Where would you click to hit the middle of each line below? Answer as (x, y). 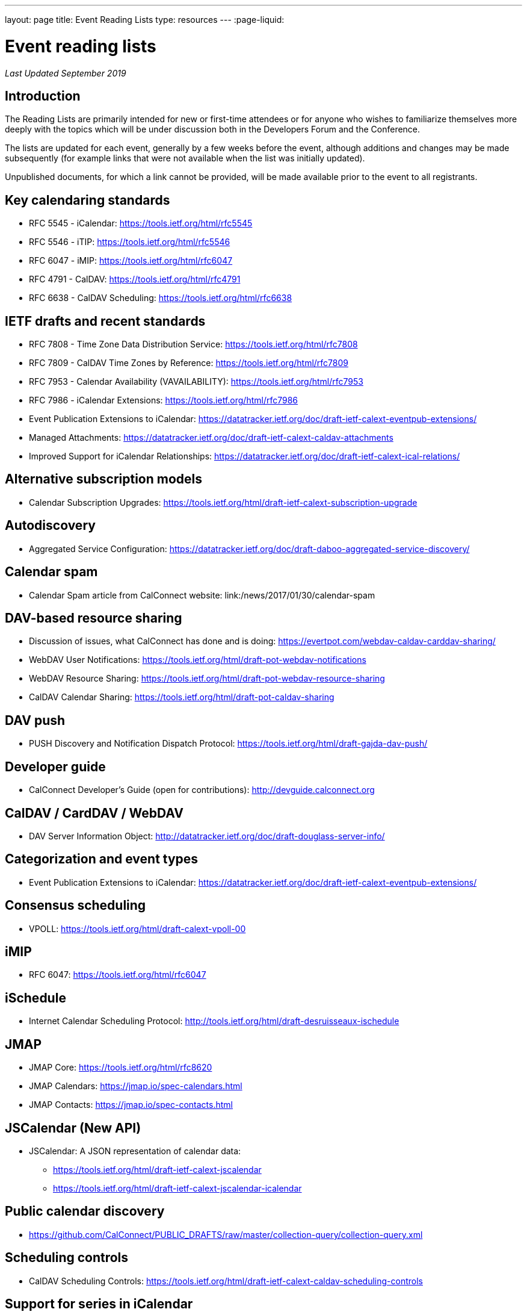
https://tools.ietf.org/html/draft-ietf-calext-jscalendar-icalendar (177, 1188)
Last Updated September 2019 (66, 73)
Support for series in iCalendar (99, 1304)
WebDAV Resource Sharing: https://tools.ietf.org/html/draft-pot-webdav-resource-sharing (207, 679)
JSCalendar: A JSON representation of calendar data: (135, 1151)
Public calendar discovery (85, 1211)
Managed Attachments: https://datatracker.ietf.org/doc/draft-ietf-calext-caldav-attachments (211, 438)
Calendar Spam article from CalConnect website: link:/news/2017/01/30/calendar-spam (202, 595)
